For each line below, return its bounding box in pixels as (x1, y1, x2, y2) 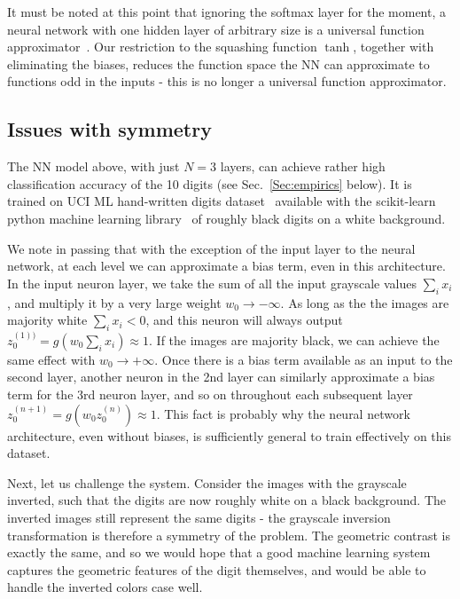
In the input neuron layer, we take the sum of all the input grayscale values (7, 273, 417, 292)
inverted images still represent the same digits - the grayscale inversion (7, 508, 391, 526)
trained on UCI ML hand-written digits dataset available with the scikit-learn (7, 192, 436, 210)
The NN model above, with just (7, 157, 180, 176)
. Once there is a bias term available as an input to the (154, 350, 453, 368)
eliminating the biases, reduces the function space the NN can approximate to (7, 54, 430, 73)
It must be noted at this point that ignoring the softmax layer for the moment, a (7, 3, 447, 20)
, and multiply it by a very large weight (7, 293, 222, 311)
